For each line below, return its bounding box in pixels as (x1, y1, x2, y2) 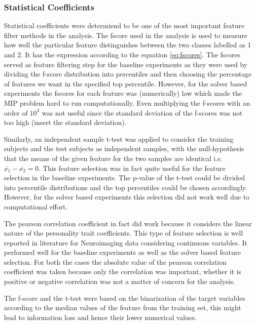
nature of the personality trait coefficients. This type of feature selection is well (4, 228, 243, 238)
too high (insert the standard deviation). (4, 117, 127, 127)
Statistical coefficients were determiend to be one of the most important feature (4, 20, 245, 31)
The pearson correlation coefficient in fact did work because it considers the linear (4, 218, 252, 228)
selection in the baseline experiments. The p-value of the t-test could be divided (4, 172, 245, 183)
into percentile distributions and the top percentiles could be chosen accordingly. (4, 182, 248, 192)
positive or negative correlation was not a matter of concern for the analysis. (4, 276, 235, 286)
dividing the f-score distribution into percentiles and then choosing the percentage (4, 69, 252, 79)
